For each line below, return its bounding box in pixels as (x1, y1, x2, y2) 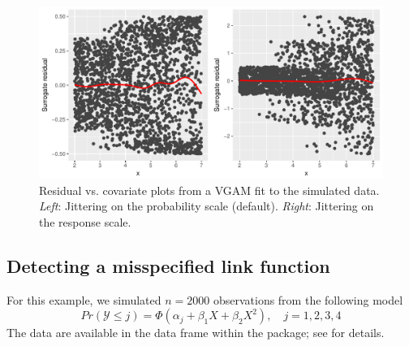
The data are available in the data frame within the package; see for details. (6, 324, 385, 341)
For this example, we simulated (6, 291, 161, 308)
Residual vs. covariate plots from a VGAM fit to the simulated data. (39, 181, 380, 198)
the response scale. (39, 213, 131, 230)
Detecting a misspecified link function (6, 253, 330, 278)
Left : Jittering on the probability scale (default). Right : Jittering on (39, 197, 374, 214)
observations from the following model (213, 291, 403, 308)
